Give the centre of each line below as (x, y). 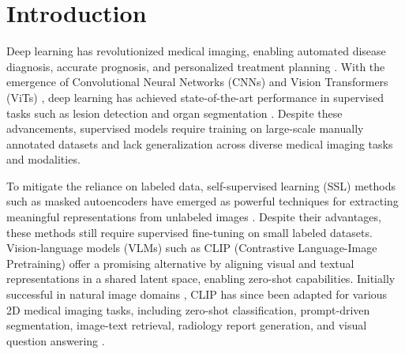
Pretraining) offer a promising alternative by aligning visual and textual (180, 263)
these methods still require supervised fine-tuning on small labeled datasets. (189, 232)
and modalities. (43, 159)
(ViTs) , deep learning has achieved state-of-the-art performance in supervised (195, 97)
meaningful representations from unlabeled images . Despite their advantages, (194, 217)
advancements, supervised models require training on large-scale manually (185, 128)
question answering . (56, 340)
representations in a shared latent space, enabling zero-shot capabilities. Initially (201, 279)
